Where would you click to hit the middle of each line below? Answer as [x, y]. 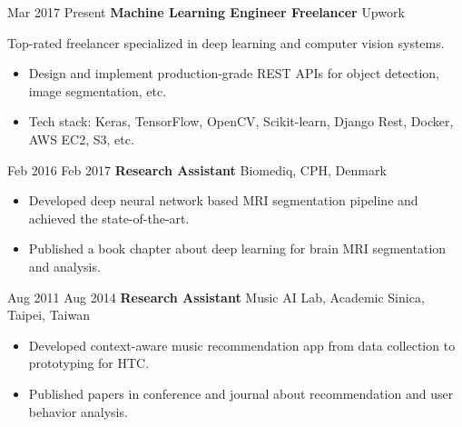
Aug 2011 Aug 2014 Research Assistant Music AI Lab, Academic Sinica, [216, 297]
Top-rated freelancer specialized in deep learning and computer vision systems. [226, 42]
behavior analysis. [78, 411]
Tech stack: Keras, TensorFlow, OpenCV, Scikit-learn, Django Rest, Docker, [241, 121]
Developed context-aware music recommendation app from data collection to [242, 345]
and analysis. [64, 266]
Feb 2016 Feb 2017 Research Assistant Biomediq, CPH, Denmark [197, 169]
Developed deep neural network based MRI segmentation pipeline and [223, 200]
